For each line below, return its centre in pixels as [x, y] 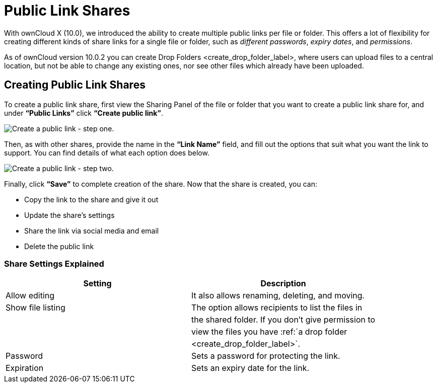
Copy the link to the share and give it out [91, 199]
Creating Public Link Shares [75, 85]
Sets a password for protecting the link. [266, 356]
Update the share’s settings [69, 215]
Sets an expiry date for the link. [250, 368]
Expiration [25, 368]
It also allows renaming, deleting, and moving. [278, 296]
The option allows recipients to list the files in [277, 308]
